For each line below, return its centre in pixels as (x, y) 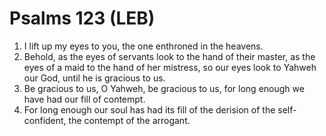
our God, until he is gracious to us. (94, 78)
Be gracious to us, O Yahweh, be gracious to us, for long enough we (164, 88)
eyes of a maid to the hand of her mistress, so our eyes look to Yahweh (170, 67)
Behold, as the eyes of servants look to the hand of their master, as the (169, 56)
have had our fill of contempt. (84, 99)
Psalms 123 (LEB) (82, 18)
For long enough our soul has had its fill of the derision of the (149, 109)
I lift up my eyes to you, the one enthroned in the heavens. (143, 46)
